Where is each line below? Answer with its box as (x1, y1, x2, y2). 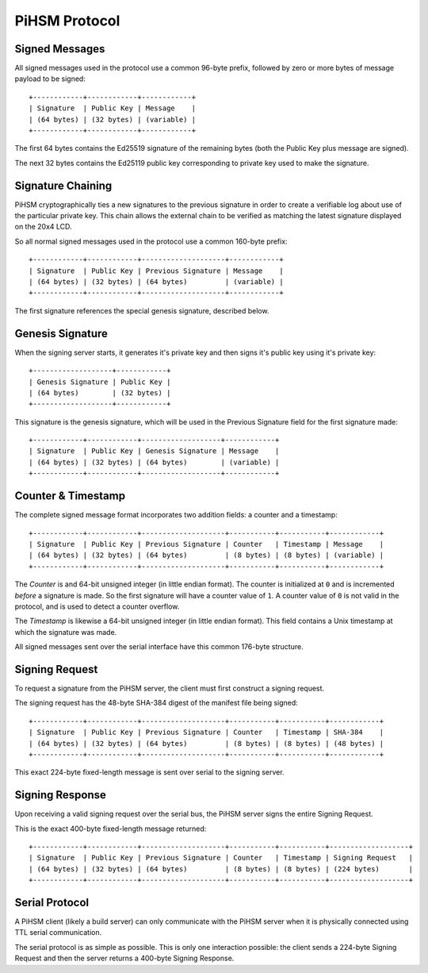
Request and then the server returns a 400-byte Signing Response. (14, 953, 235, 963)
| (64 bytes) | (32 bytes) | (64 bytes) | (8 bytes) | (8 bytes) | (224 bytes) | (29, 864, 414, 873)
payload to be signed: (14, 74, 86, 83)
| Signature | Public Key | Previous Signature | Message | (29, 266, 285, 275)
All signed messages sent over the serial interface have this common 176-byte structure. (14, 642, 304, 652)
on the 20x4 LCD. (14, 222, 72, 232)
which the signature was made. (14, 627, 117, 636)
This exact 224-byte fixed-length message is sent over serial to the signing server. (14, 767, 285, 777)
